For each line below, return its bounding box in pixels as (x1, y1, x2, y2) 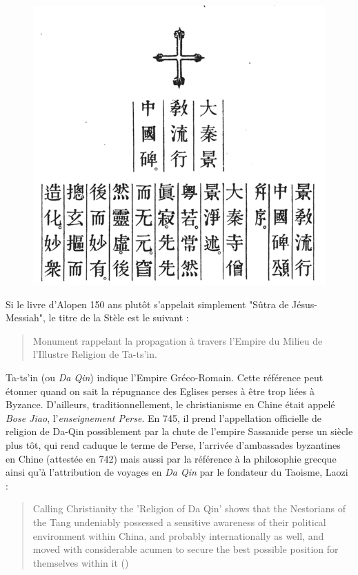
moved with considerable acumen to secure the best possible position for (32, 542, 339, 556)
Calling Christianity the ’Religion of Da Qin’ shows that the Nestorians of (32, 501, 346, 516)
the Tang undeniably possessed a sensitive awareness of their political (32, 514, 326, 529)
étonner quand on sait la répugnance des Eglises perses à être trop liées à (6, 383, 315, 398)
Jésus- (292, 296, 317, 311)
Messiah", (6, 310, 46, 325)
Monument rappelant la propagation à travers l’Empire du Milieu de (32, 333, 323, 347)
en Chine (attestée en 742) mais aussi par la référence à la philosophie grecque (6, 451, 337, 465)
